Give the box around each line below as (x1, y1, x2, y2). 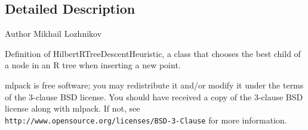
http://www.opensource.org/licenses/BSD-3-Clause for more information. (5, 113, 287, 126)
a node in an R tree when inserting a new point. (5, 59, 181, 71)
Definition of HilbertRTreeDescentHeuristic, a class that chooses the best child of (5, 47, 301, 59)
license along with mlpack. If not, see (5, 102, 140, 115)
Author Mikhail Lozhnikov (5, 27, 102, 40)
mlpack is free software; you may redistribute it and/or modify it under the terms (5, 78, 304, 91)
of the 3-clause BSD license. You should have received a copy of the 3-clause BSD (5, 90, 303, 103)
